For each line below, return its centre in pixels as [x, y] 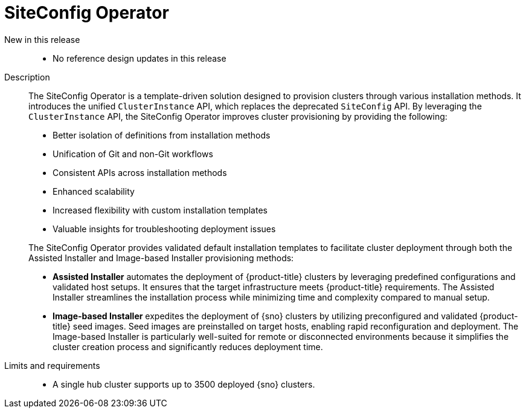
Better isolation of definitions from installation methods [162, 135]
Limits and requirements [52, 365]
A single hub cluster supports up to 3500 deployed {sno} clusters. [184, 384]
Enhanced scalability [94, 191]
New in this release [42, 39]
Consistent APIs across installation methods [140, 172]
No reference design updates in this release [140, 58]
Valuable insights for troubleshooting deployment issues [164, 229]
